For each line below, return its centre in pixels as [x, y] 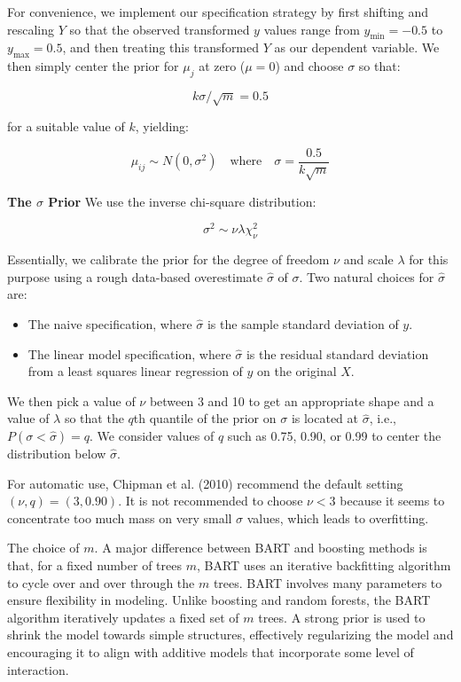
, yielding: [162, 126]
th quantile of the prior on [205, 418]
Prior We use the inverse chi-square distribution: [182, 201]
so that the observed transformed [160, 29]
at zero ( [222, 66]
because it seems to [392, 501]
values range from [312, 29]
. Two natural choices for [367, 276]
